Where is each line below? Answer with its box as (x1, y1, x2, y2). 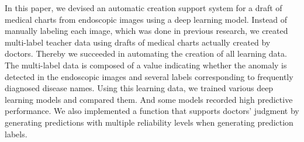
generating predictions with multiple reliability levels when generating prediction (5, 116, 293, 128)
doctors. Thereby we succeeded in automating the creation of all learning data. (5, 47, 287, 60)
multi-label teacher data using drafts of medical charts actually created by (5, 36, 271, 48)
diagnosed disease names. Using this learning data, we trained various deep (5, 82, 274, 94)
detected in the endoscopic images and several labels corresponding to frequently (5, 70, 293, 82)
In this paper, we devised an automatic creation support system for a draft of (5, 2, 282, 13)
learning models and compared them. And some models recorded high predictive (5, 93, 293, 105)
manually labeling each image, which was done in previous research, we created (5, 25, 288, 37)
